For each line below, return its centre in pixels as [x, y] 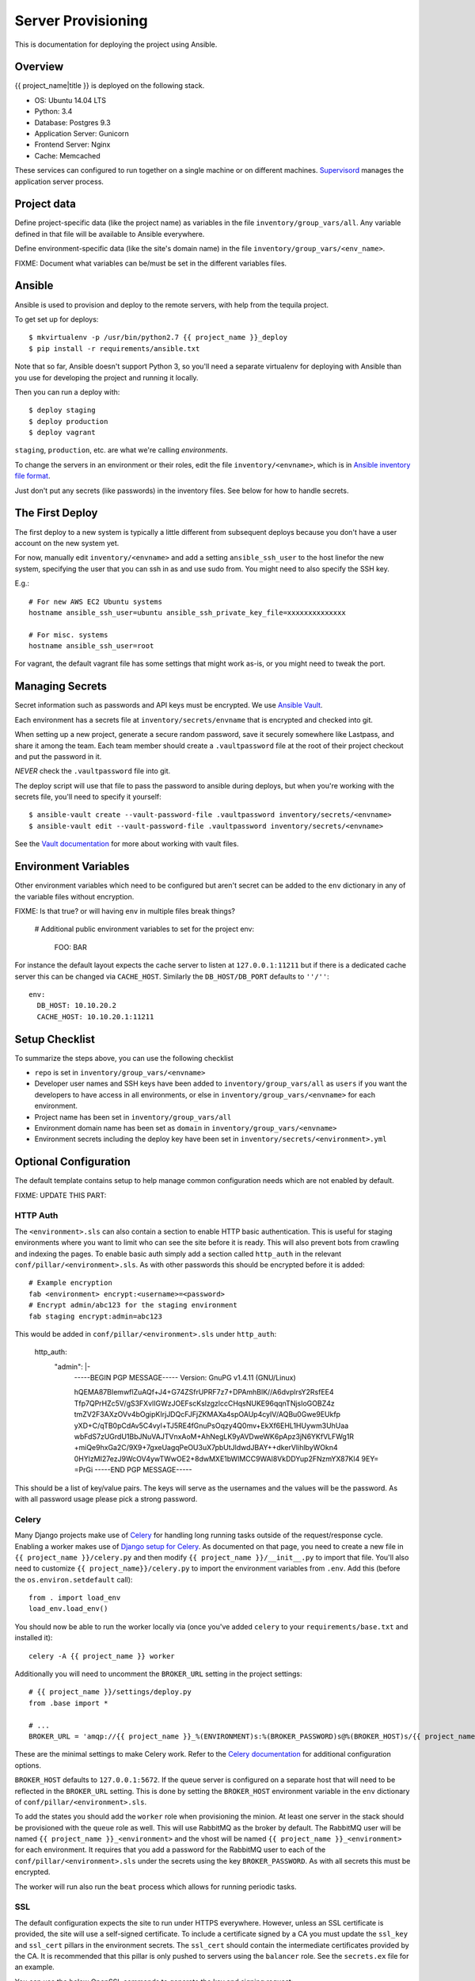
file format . [32, 476]
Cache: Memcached [67, 155]
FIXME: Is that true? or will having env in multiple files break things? [125, 910]
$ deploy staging [62, 410]
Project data [46, 204]
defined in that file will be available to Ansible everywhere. [110, 234]
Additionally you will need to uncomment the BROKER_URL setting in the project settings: [158, 1674]
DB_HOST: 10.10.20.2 [77, 1006]
